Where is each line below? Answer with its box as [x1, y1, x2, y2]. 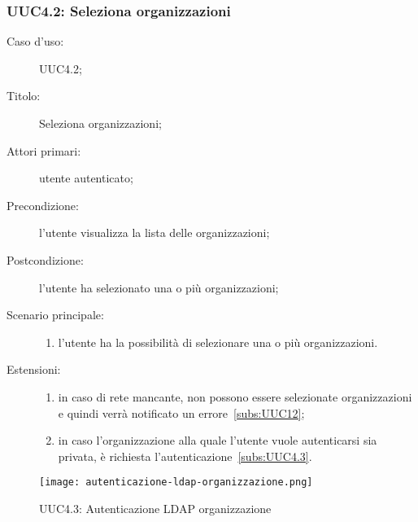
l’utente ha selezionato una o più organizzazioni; [39, 279, 279, 296]
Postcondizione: [7, 251, 84, 268]
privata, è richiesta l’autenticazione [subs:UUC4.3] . [58, 447, 312, 464]
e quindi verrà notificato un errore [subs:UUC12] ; [58, 404, 305, 421]
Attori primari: [7, 142, 81, 159]
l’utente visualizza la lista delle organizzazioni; [39, 224, 270, 241]
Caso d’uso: [7, 33, 64, 50]
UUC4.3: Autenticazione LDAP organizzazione [39, 499, 272, 516]
